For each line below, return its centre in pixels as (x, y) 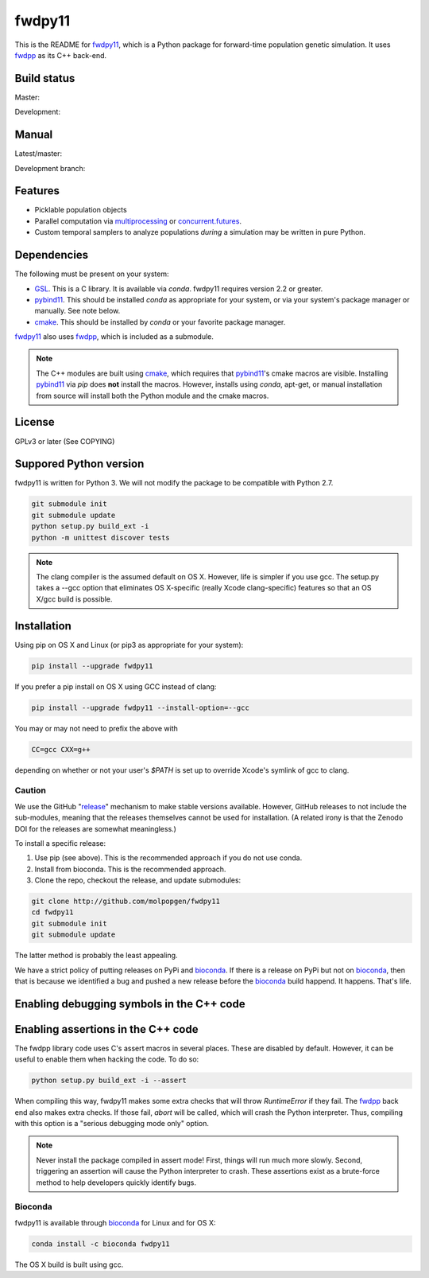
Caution (31, 790)
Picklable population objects (81, 210)
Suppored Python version (79, 464)
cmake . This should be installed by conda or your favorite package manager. (160, 321)
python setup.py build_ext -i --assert (109, 1081)
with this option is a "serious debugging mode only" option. (112, 1124)
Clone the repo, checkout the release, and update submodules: (138, 880)
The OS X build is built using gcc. (69, 1264)
